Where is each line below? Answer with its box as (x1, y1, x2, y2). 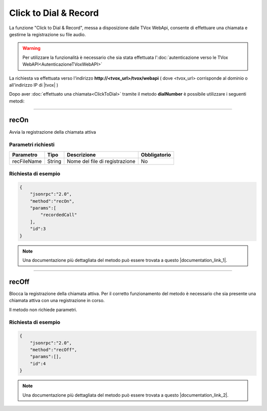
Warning (22, 45, 41, 51)
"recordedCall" (40, 212, 78, 218)
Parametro (12, 151, 38, 158)
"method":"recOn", (30, 198, 75, 204)
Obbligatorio (141, 151, 172, 158)
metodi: (9, 98, 25, 104)
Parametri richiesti (9, 141, 55, 148)
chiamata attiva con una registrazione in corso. (9, 298, 105, 304)
